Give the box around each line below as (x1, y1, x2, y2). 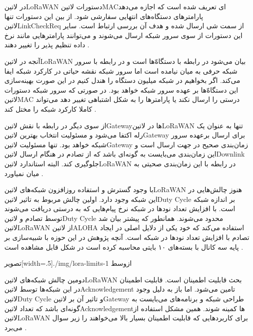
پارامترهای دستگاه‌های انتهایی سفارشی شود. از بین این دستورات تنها (4, 11, 203, 21)
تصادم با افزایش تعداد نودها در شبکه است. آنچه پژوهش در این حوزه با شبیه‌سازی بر (4, 232, 250, 242)
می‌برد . (4, 322, 27, 332)
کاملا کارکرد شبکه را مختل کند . (4, 103, 97, 114)
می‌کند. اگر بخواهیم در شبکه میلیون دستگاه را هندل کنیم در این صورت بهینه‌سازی (4, 75, 240, 85)
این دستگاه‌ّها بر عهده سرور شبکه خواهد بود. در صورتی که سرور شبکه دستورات (4, 84, 238, 95)
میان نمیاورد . (4, 168, 43, 178)
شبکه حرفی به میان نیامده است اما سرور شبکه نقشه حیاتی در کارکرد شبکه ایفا (4, 65, 237, 76)
